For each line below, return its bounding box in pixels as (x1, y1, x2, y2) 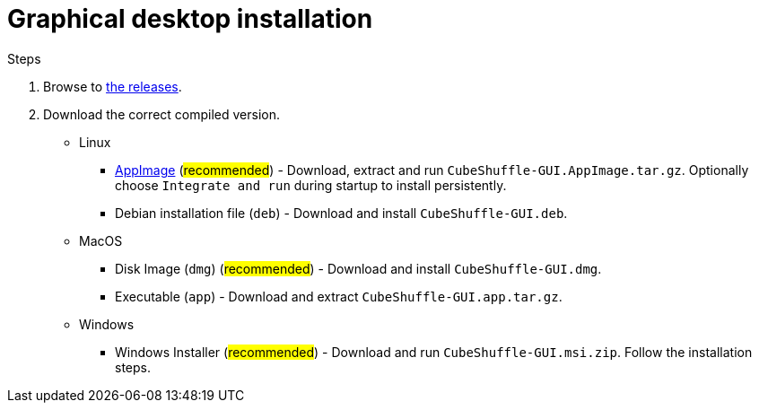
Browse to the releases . (43, 78, 182, 94)
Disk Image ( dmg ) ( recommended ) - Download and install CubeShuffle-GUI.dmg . (115, 260, 602, 276)
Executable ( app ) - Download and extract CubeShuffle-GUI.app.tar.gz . (115, 288, 563, 304)
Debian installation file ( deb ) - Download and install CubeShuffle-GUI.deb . (115, 205, 568, 221)
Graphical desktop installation (7, 4, 373, 34)
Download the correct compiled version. (43, 106, 281, 122)
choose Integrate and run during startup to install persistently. (115, 177, 507, 193)
